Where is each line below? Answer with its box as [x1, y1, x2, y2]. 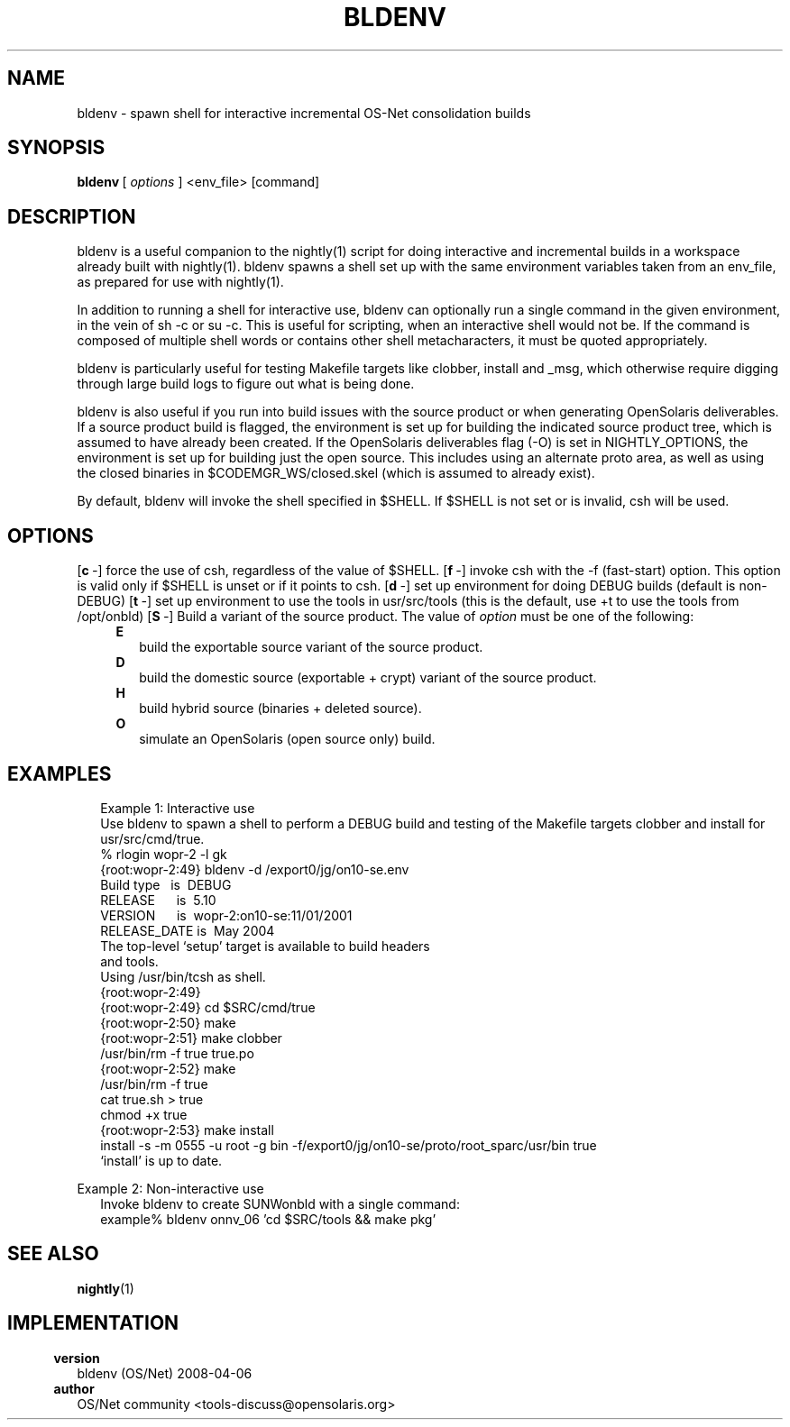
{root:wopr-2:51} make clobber [100, 1029, 282, 1046]
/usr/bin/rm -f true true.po [100, 1045, 254, 1061]
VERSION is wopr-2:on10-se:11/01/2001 [100, 907, 353, 923]
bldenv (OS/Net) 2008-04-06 [77, 1365, 253, 1381]
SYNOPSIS [7, 136, 106, 160]
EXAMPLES [7, 762, 112, 785]
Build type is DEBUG [100, 876, 232, 892]
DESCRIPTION [7, 205, 136, 228]
